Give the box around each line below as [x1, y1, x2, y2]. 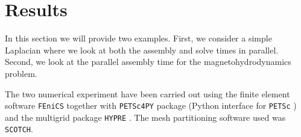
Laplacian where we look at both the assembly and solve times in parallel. [5, 43, 279, 56]
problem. [5, 67, 37, 79]
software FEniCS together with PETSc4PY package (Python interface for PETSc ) [5, 99, 297, 112]
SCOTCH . [5, 123, 33, 135]
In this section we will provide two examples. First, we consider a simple [5, 32, 272, 44]
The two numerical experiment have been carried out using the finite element [5, 87, 290, 100]
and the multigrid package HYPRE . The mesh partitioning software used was [5, 111, 286, 123]
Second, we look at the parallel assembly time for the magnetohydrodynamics [5, 55, 291, 68]
